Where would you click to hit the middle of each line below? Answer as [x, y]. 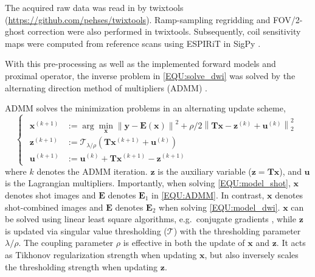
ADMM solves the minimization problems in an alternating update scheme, [145, 108]
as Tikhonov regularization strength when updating [101, 254]
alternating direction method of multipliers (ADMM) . [106, 87]
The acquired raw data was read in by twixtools [94, 7]
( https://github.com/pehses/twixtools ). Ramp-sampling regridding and [138, 19]
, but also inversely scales [251, 254]
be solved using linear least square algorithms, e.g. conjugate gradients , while [151, 219]
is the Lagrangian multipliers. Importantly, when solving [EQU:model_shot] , [148, 183]
